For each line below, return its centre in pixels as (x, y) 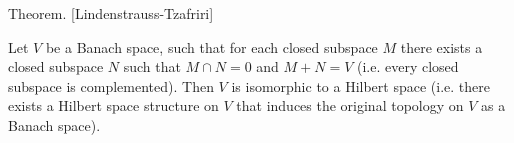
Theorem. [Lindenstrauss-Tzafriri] (111, 13)
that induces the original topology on (350, 105)
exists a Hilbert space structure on (113, 105)
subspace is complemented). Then (111, 85)
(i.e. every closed (408, 66)
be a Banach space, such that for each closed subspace (211, 46)
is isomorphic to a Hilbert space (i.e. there (360, 85)
